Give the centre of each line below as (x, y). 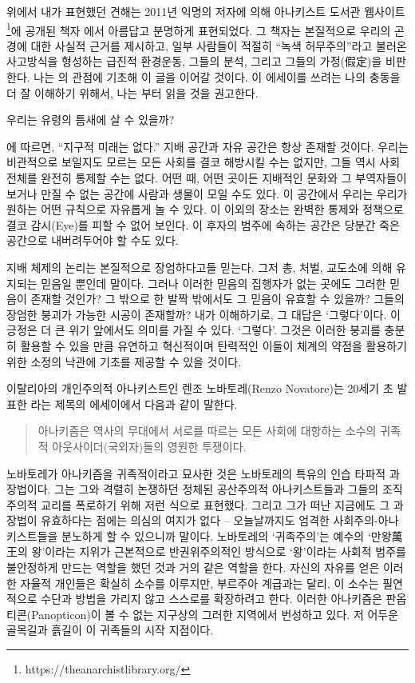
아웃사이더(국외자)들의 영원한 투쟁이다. (149, 446)
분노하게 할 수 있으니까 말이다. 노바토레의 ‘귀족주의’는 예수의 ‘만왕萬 (232, 535)
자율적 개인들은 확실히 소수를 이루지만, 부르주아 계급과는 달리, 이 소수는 (200, 583)
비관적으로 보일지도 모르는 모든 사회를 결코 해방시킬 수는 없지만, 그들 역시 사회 (204, 162)
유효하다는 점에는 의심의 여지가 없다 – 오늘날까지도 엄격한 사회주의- (209, 520)
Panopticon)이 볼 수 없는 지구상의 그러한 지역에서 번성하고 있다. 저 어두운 (215, 614)
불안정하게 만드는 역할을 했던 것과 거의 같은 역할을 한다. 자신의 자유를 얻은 (193, 567)
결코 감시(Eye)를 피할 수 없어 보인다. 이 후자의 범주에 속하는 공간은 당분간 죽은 (203, 224)
